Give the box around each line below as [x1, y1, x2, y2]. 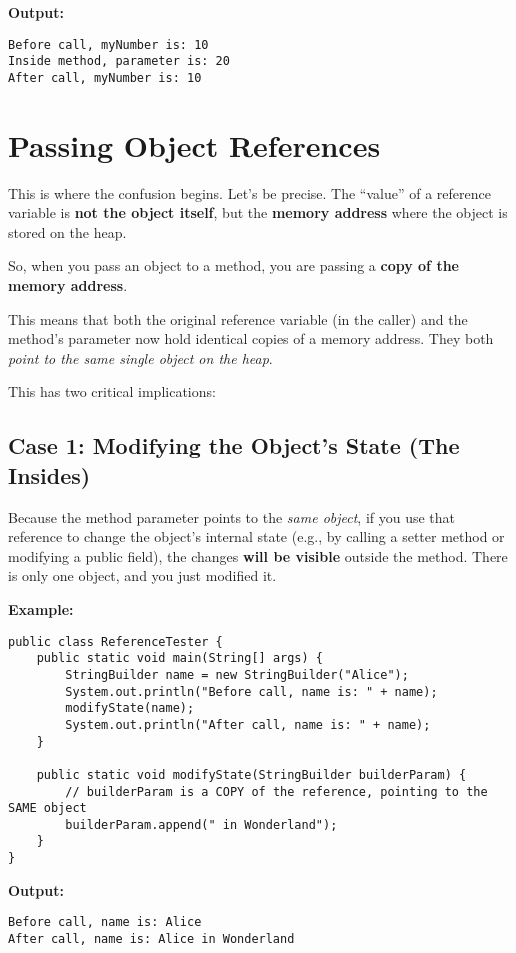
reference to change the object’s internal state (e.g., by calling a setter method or [8, 526, 505, 547]
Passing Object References [8, 124, 381, 165]
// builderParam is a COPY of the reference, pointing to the [65, 784, 488, 799]
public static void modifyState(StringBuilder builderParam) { [36, 767, 467, 782]
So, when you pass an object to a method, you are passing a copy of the [8, 255, 459, 276]
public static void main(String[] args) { [36, 651, 323, 666]
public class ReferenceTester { [8, 634, 223, 649]
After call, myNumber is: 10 [8, 70, 202, 85]
